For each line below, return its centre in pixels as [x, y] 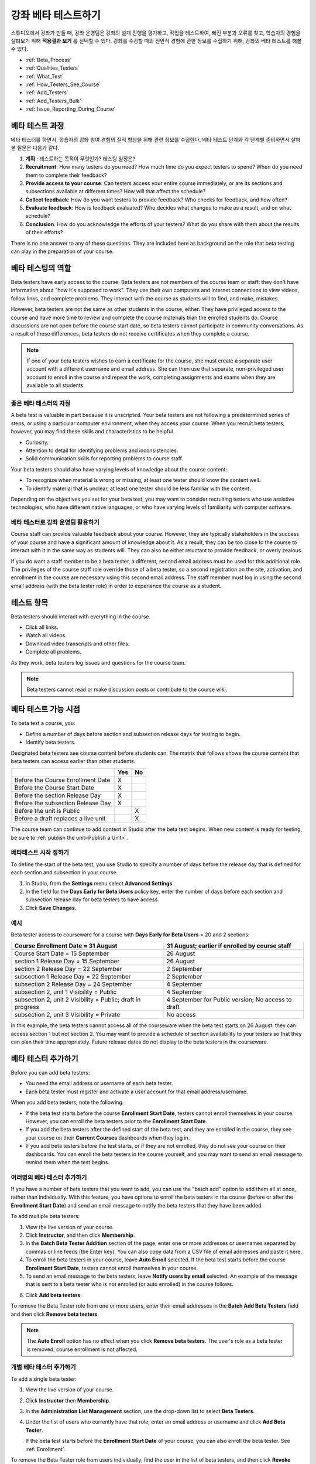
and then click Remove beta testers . [55, 1314]
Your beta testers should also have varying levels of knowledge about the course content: [119, 469]
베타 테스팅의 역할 [41, 268]
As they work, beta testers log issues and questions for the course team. [98, 662]
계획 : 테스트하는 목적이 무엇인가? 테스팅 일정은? [80, 159]
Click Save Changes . [51, 908]
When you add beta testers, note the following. [67, 1102]
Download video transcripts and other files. [78, 644]
